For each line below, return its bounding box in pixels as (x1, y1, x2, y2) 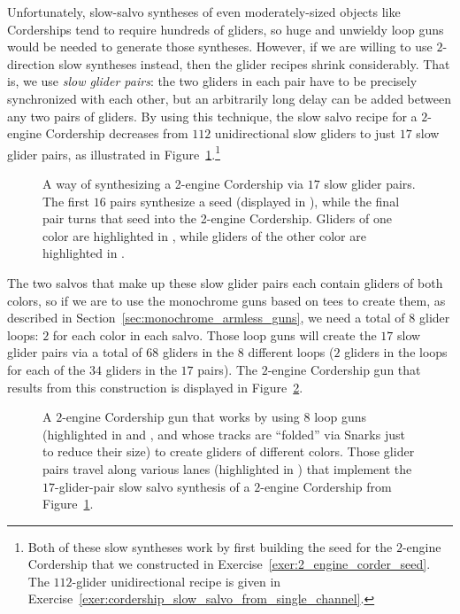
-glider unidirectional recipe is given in (72, 571, 281, 590)
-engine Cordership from (260, 477, 392, 495)
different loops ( (248, 343, 334, 361)
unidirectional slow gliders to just (214, 124, 395, 143)
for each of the (7, 360, 86, 378)
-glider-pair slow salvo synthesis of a (55, 477, 250, 495)
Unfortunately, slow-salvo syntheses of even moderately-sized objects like (7, 3, 401, 20)
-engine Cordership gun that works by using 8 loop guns (62, 408, 367, 426)
